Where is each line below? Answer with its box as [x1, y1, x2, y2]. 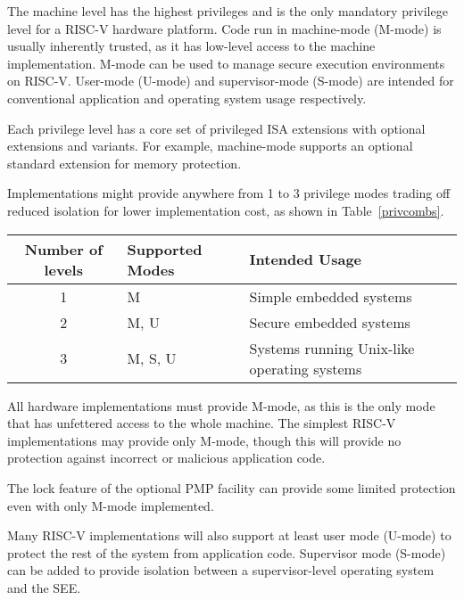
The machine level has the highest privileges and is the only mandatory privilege [7, 2, 448, 20]
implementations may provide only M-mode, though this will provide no [7, 431, 402, 449]
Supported [127, 238, 203, 259]
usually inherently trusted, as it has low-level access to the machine [7, 37, 376, 55]
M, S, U [127, 348, 177, 369]
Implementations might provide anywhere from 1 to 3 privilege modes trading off [7, 184, 451, 202]
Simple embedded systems [249, 285, 412, 307]
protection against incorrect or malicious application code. [7, 448, 326, 467]
